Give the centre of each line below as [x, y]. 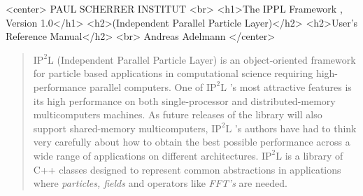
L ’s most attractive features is [286, 86]
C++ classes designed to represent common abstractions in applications [187, 169]
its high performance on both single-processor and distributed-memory [184, 100]
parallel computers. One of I [150, 86]
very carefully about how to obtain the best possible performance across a [192, 142]
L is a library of [309, 155]
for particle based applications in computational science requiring [173, 73]
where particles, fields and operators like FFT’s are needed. [160, 183]
